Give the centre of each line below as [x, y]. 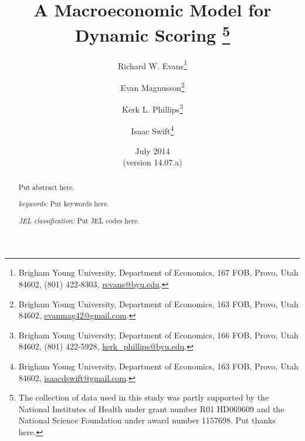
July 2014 [152, 150]
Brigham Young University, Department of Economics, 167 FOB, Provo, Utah [158, 272]
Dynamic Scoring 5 [152, 34]
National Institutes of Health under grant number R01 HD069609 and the [151, 408]
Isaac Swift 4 [152, 130]
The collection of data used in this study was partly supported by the [144, 397]
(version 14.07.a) [152, 162]
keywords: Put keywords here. [64, 204]
